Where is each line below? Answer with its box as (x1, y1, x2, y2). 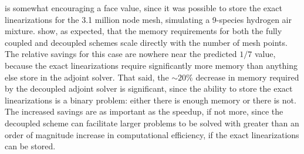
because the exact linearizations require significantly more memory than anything (5, 59, 298, 71)
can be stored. (5, 140, 56, 152)
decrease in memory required (195, 71, 299, 83)
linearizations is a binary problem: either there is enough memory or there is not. (5, 93, 296, 106)
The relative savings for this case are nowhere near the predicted (5, 48, 237, 60)
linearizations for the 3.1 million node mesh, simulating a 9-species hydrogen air (5, 13, 292, 25)
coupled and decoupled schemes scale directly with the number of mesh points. (5, 36, 288, 48)
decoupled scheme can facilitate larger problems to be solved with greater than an (5, 116, 299, 129)
